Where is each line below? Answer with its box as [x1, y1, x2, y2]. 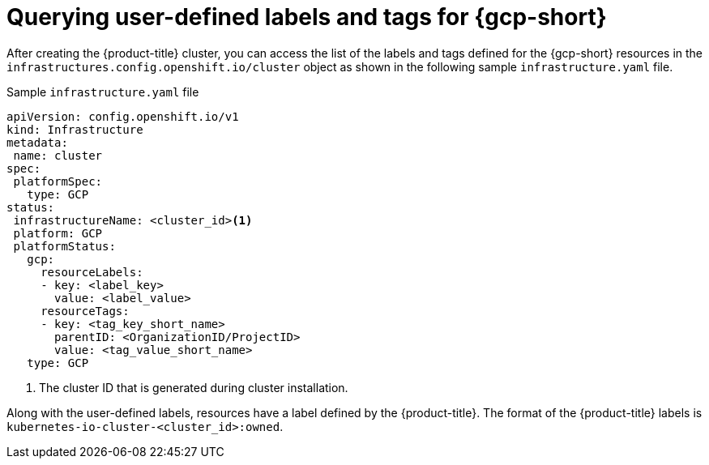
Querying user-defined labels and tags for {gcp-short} [6, 3, 607, 31]
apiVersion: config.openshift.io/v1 [6, 109, 239, 123]
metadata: [6, 135, 68, 149]
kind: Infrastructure [6, 122, 143, 136]
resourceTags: [41, 304, 130, 318]
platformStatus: [13, 239, 116, 253]
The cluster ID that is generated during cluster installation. [39, 380, 348, 395]
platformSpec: [13, 174, 103, 188]
